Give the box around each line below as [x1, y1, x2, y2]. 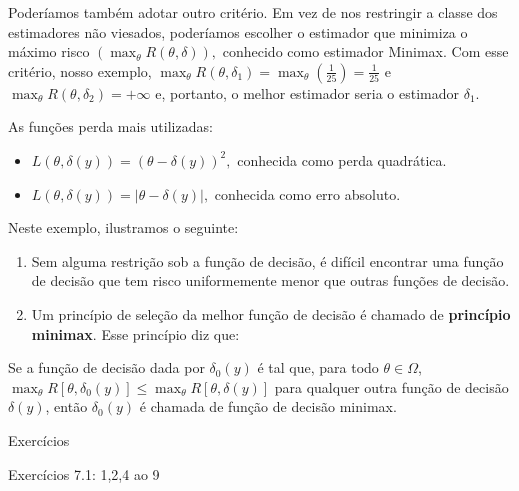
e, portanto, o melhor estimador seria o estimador [155, 82, 459, 103]
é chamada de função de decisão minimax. [139, 396, 397, 417]
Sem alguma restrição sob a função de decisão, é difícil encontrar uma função [31, 250, 504, 271]
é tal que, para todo [257, 357, 379, 378]
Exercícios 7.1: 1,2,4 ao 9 [8, 463, 160, 484]
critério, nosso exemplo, [8, 60, 152, 81]
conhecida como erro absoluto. [214, 183, 401, 204]
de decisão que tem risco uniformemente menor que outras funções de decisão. [31, 270, 510, 291]
